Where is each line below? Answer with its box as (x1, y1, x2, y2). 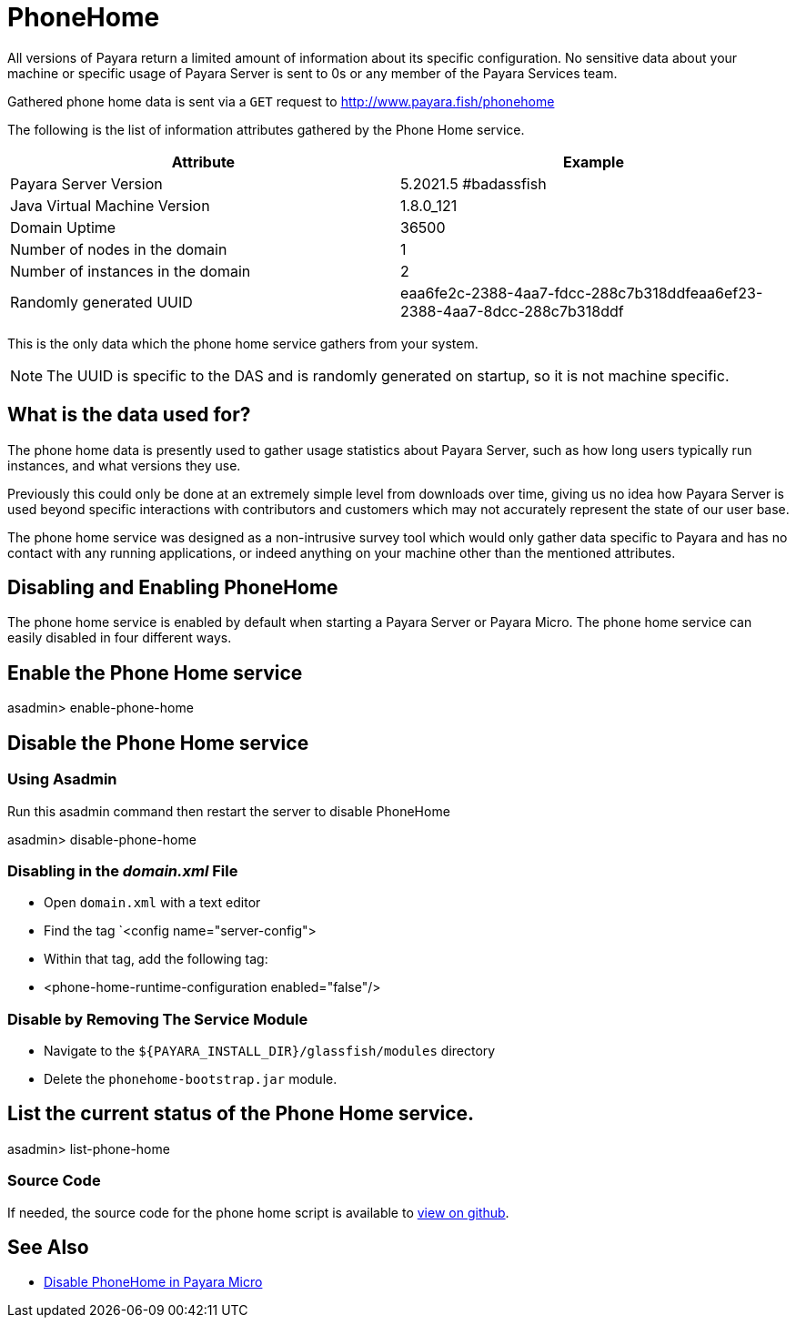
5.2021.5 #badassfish (400, 174, 547, 193)
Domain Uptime (10, 217, 116, 237)
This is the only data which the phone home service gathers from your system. (7, 335, 479, 351)
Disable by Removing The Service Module (7, 1009, 308, 1028)
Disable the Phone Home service (7, 731, 309, 754)
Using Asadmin (7, 770, 117, 789)
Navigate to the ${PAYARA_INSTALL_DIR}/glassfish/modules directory (44, 1043, 496, 1058)
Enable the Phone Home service (7, 661, 303, 684)
